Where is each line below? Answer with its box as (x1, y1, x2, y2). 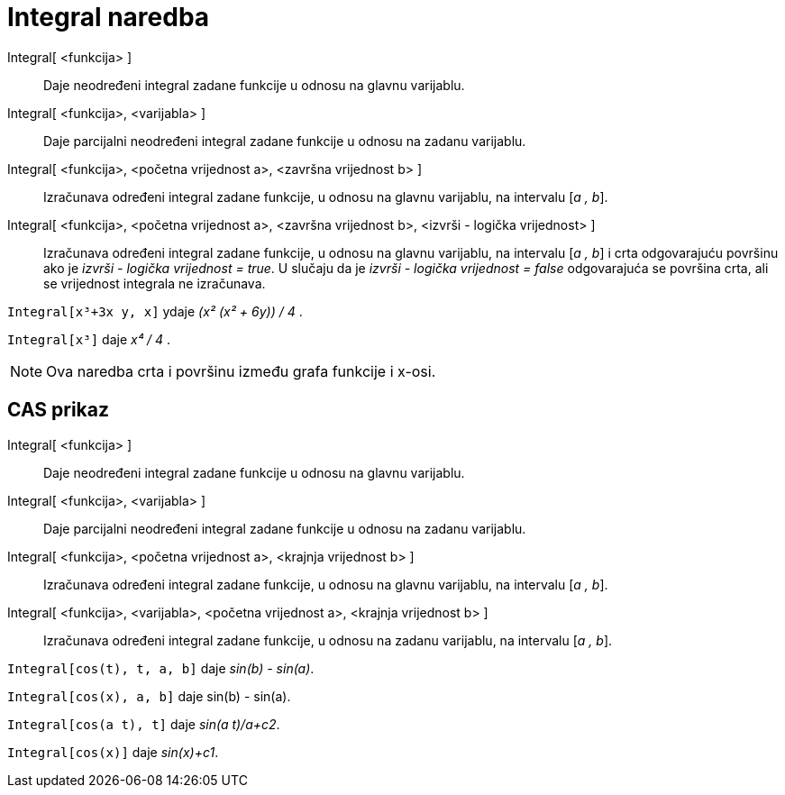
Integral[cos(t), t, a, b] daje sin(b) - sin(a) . (7, 660, 315, 676)
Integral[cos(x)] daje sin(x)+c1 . (7, 744, 219, 760)
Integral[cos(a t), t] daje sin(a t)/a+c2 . (7, 716, 280, 732)
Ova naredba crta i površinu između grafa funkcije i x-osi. (46, 361, 436, 380)
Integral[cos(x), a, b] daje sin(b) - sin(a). (7, 688, 291, 704)
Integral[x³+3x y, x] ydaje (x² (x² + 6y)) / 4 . (7, 303, 303, 319)
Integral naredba (7, 2, 210, 32)
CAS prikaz (7, 398, 110, 422)
